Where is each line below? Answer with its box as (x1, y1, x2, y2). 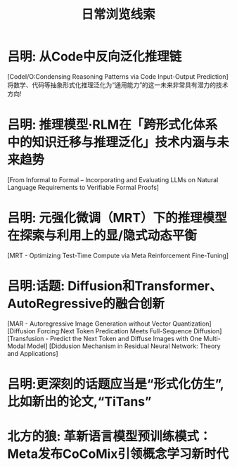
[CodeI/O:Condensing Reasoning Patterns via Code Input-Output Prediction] (7, 72, 229, 81)
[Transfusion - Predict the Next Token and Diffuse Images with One (7, 334, 203, 343)
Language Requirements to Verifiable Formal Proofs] (7, 183, 160, 191)
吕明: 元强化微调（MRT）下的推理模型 (7, 210, 227, 226)
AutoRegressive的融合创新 (7, 296, 165, 312)
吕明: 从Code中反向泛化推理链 (7, 49, 182, 65)
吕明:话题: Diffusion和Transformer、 (7, 279, 223, 294)
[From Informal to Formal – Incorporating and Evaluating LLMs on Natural (7, 175, 219, 184)
